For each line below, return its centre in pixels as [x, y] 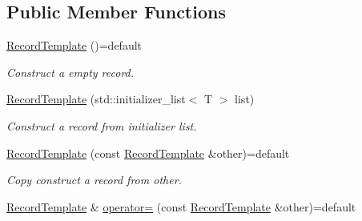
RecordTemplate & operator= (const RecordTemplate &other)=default [181, 206]
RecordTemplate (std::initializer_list [96, 99]
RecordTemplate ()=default [74, 45]
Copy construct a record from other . [94, 180]
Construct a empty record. [70, 72]
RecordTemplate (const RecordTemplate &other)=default [148, 153]
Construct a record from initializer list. [102, 125]
